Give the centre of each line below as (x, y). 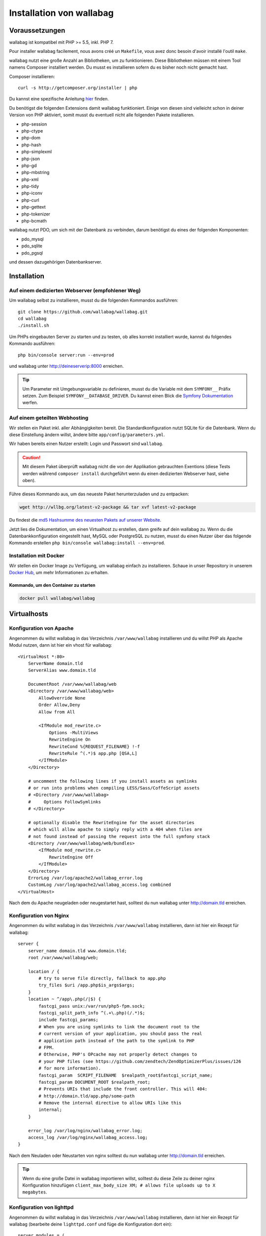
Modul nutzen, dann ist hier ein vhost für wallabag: (61, 645)
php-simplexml (37, 152)
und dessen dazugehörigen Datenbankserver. (56, 262)
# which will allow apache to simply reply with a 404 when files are (115, 830)
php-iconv (32, 193)
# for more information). (70, 1068)
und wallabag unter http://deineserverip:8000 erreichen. (66, 366)
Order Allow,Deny (60, 705)
